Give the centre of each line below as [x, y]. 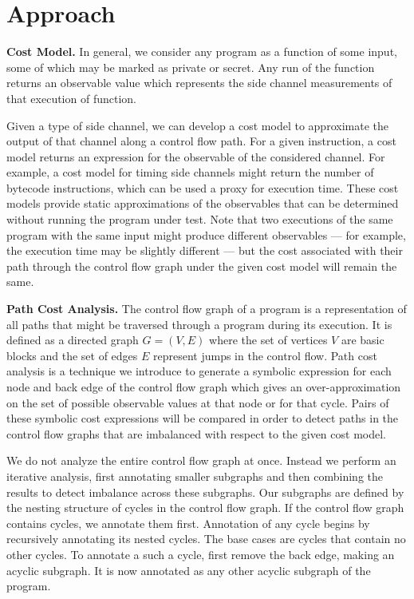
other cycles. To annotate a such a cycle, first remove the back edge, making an [201, 554]
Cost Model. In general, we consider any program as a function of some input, [202, 52]
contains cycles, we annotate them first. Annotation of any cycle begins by [188, 523]
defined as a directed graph [73, 340]
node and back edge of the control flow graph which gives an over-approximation [204, 387]
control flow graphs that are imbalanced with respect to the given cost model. [196, 433]
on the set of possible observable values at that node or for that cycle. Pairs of [198, 402]
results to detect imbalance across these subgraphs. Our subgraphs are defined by [205, 492]
